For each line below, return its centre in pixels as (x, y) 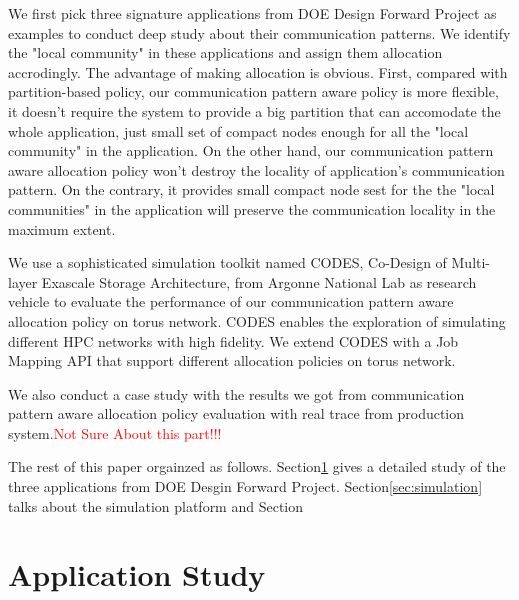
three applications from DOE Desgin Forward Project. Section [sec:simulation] (245, 486)
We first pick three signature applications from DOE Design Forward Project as (252, 13)
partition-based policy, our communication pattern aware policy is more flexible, (253, 91)
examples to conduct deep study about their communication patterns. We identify (259, 32)
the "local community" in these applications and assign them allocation (225, 52)
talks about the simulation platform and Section (156, 505)
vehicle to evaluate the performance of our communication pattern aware (231, 301)
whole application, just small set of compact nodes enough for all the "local (238, 130)
